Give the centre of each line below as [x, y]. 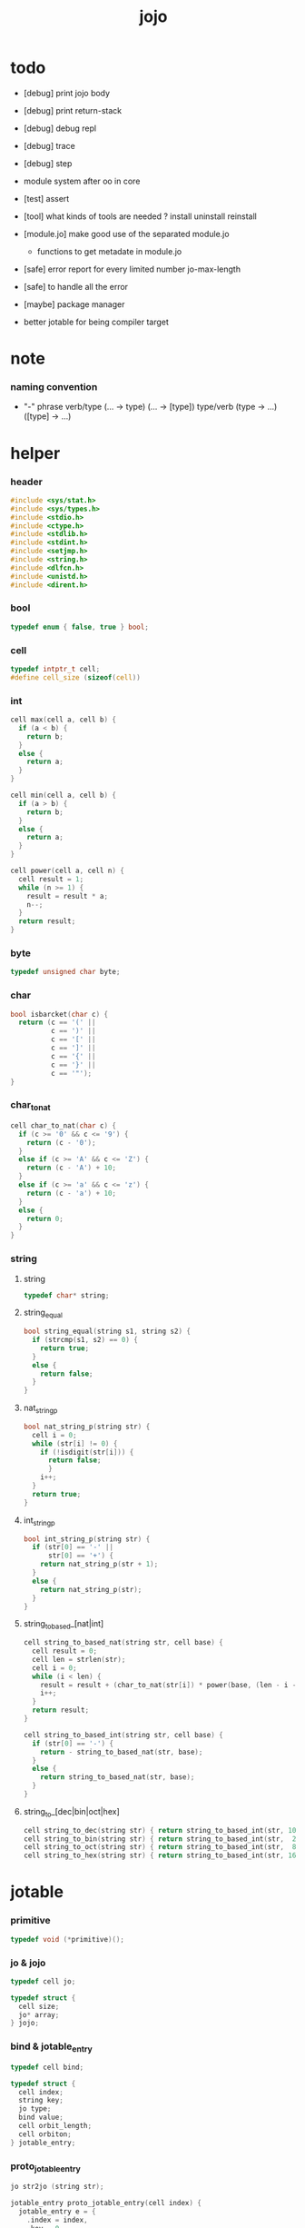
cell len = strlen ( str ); [79, 1659]
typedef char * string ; [66, 1295]
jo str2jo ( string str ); [57, 2187]
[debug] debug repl [60, 128]
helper [35, 453]
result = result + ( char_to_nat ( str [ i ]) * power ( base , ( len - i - [168, 1685]
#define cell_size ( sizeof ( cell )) [76, 677]
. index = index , [58, 2220]
